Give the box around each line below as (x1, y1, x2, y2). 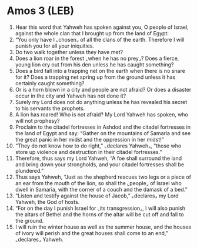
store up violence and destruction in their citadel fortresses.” (15, 148, 162, 155)
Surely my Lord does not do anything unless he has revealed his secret (15, 98, 188, 105)
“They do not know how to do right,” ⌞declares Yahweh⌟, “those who (15, 142, 182, 149)
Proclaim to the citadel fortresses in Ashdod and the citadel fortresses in (15, 123, 191, 130)
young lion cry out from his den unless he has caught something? (15, 61, 174, 68)
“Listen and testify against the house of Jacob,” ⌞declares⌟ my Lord (15, 192, 179, 199)
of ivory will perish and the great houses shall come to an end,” (15, 229, 168, 236)
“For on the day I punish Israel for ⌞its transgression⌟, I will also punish (15, 205, 186, 212)
